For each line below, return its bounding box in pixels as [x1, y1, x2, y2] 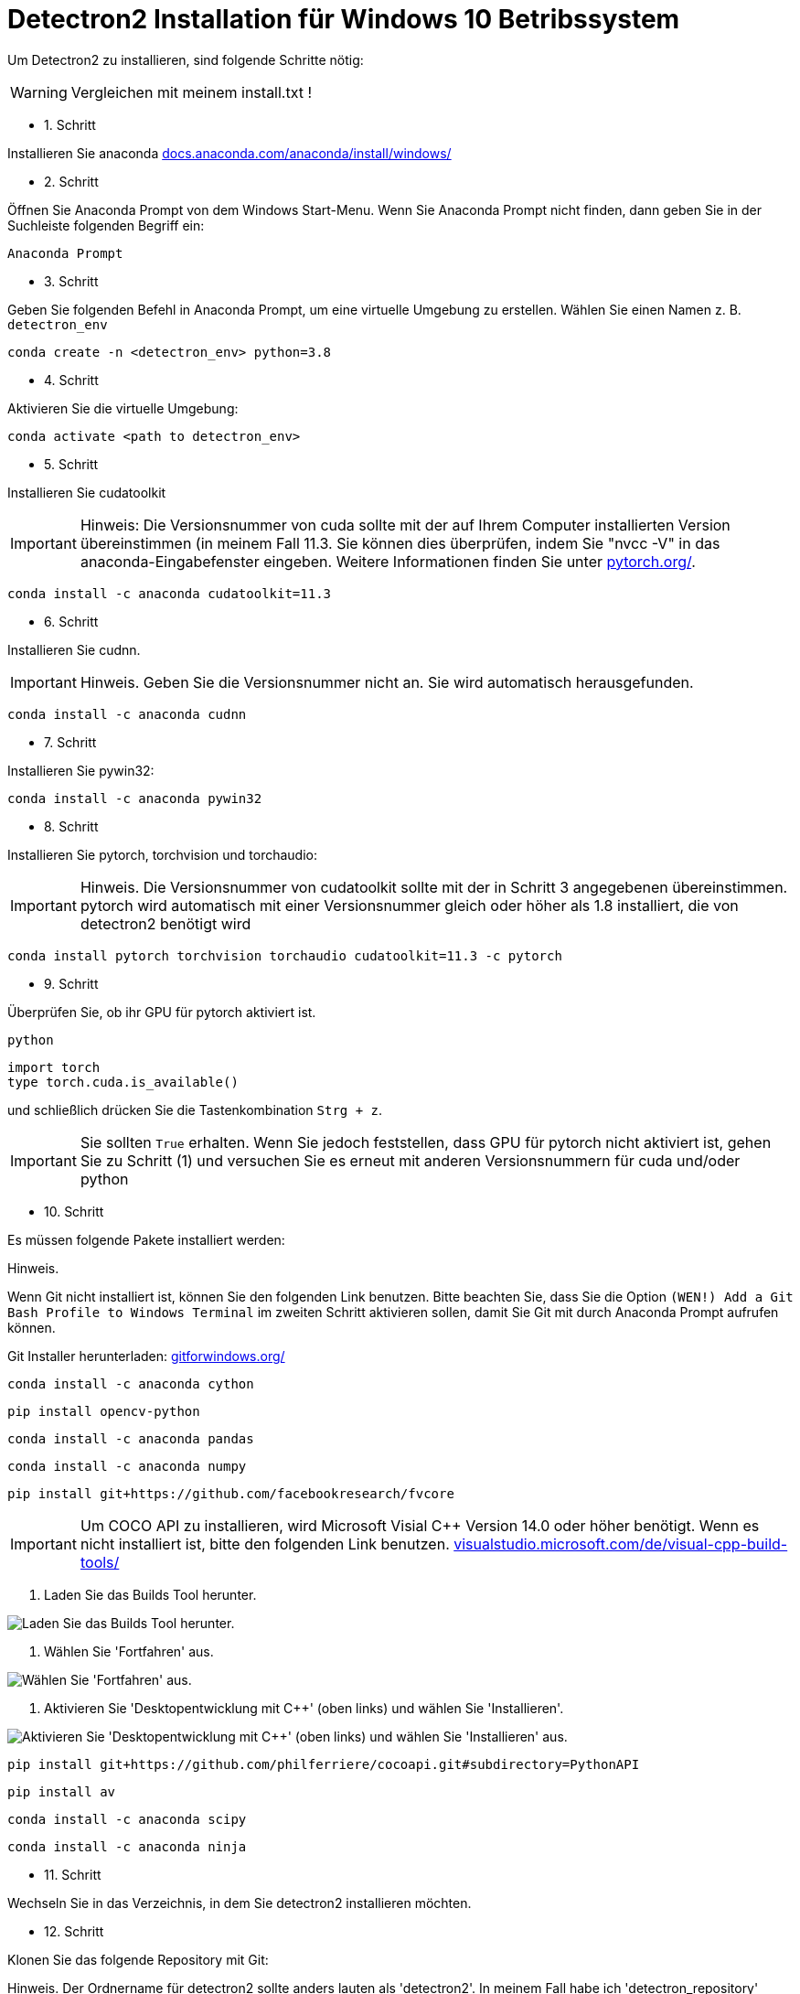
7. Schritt [44, 734, 97, 750]
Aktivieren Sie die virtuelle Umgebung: [7, 400, 239, 416]
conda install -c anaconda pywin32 [7, 790, 262, 806]
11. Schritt [44, 1866, 101, 1882]
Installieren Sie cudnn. [7, 641, 141, 658]
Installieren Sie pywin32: [7, 762, 155, 778]
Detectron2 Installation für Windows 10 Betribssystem [7, 4, 680, 35]
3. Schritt [44, 273, 99, 289]
